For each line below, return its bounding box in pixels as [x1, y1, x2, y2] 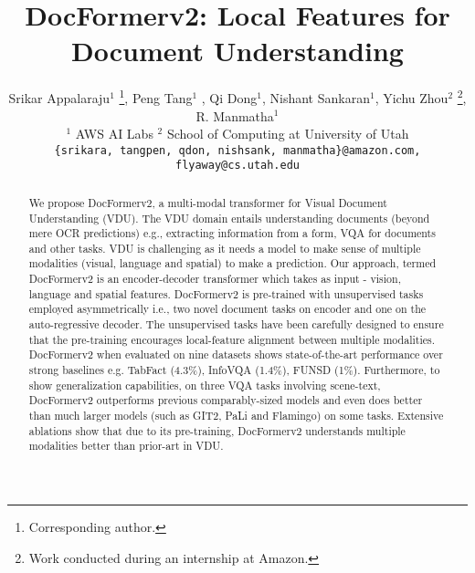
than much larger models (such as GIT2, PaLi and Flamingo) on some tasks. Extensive [28, 408, 444, 423]
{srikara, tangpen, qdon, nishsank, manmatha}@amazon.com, [54, 143, 421, 157]
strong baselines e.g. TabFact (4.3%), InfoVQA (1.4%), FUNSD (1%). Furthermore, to [28, 362, 440, 378]
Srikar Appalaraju [8, 88, 111, 107]
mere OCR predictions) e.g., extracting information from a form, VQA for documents [28, 225, 436, 241]
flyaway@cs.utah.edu [174, 159, 301, 172]
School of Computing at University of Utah [166, 124, 409, 143]
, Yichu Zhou [375, 88, 449, 107]
